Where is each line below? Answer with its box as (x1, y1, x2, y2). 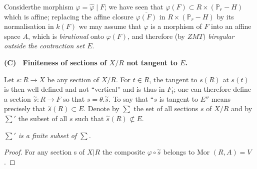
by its (216, 11, 234, 21)
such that (75, 113, 104, 123)
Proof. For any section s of (4, 147, 85, 157)
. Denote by (83, 103, 119, 114)
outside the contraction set (4, 40, 85, 51)
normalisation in (4, 21, 54, 31)
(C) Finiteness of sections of (4, 57, 107, 67)
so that (63, 93, 85, 104)
